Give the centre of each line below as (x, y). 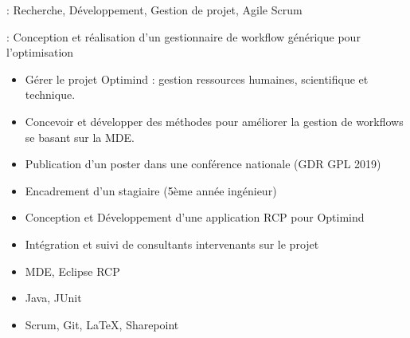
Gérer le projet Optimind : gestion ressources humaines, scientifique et (197, 79)
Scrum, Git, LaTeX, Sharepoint (102, 324)
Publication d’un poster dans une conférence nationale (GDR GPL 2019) (203, 164)
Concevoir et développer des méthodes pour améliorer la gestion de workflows (214, 121)
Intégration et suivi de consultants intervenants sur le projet (172, 244)
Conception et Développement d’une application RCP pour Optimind (195, 217)
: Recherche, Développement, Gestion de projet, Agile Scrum (154, 10)
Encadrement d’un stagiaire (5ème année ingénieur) (151, 190)
